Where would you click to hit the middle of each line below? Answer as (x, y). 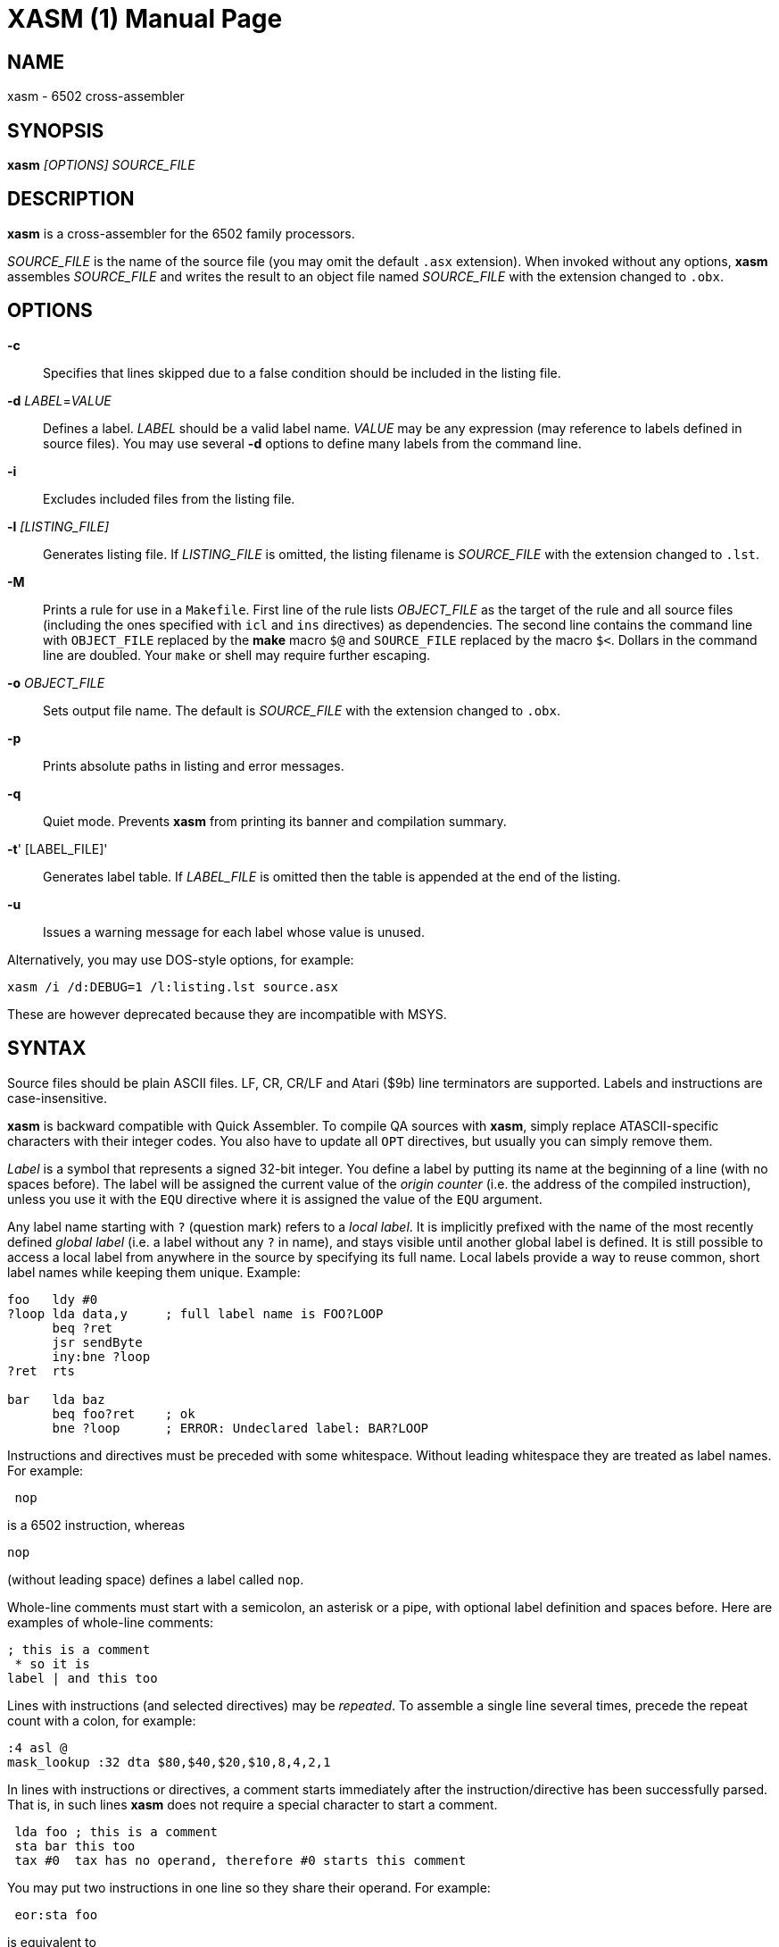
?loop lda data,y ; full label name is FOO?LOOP (195, 1313)
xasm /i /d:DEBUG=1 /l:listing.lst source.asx (173, 986)
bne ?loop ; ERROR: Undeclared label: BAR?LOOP (240, 1428)
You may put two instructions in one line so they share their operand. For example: (249, 1887)
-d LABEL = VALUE (59, 400)
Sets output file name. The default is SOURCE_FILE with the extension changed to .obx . (302, 710)
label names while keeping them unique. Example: (154, 1272)
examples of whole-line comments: (111, 1622)
